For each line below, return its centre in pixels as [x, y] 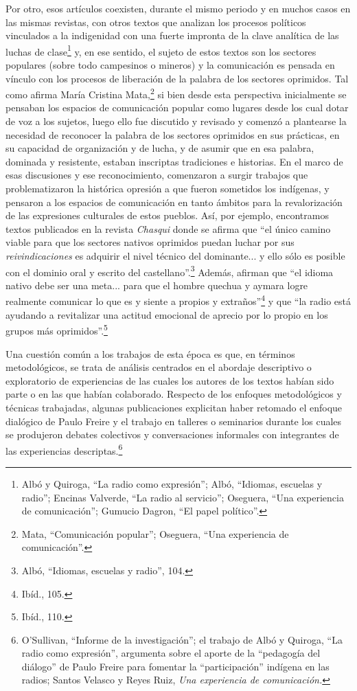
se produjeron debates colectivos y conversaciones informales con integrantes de [172, 434]
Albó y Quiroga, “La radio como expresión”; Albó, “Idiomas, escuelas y [172, 483]
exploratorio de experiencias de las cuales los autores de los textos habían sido [170, 380]
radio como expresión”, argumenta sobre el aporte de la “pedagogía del [171, 653]
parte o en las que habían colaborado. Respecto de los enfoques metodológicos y [174, 394]
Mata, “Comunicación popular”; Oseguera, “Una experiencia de [155, 533]
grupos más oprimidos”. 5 [57, 329]
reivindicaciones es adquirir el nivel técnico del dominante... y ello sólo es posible [175, 256]
